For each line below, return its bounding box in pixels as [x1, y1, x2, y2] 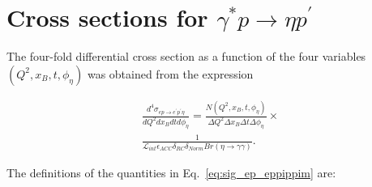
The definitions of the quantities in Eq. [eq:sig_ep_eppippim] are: [6, 164, 336, 181]
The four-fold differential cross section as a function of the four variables [6, 48, 366, 65]
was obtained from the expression [87, 65, 254, 82]
